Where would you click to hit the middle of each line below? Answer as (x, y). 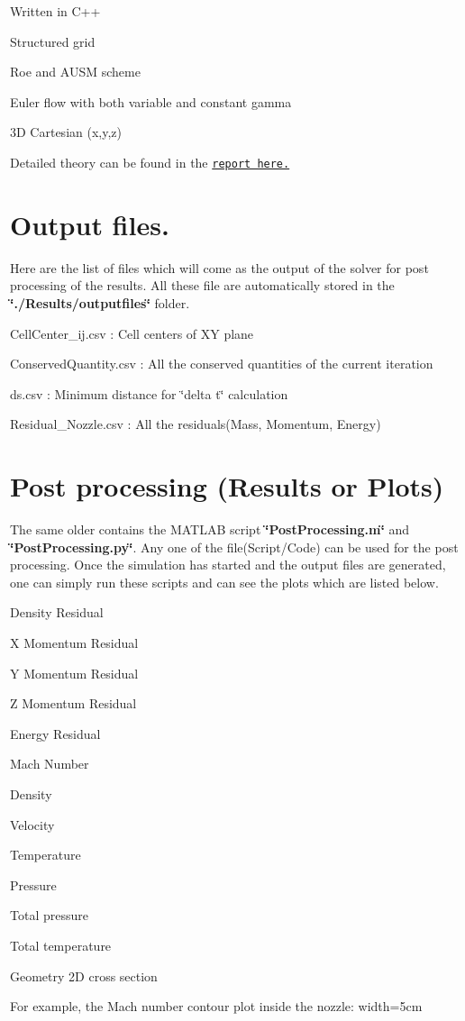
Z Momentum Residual (73, 703)
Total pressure (49, 915)
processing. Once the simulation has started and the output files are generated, (228, 565)
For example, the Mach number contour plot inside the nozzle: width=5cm (216, 1006)
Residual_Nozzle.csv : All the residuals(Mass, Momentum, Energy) (196, 424)
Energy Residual (55, 733)
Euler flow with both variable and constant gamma (151, 101)
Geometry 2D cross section (84, 975)
